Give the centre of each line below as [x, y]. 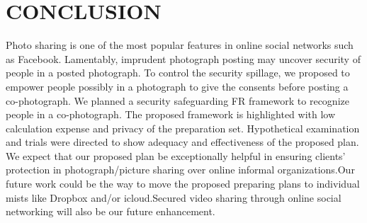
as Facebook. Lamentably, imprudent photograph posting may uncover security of [183, 58]
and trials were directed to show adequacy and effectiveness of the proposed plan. [182, 142]
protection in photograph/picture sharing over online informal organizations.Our [180, 170]
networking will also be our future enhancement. [111, 211]
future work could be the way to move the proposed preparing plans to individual [183, 184]
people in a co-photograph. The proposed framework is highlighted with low [171, 114]
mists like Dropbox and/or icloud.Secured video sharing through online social [174, 197]
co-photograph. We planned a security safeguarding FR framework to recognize [177, 100]
